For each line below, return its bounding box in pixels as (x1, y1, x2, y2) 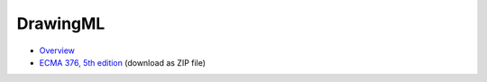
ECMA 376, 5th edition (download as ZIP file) (39, 57, 207, 68)
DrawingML (16, 14, 106, 33)
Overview (39, 45, 76, 56)
